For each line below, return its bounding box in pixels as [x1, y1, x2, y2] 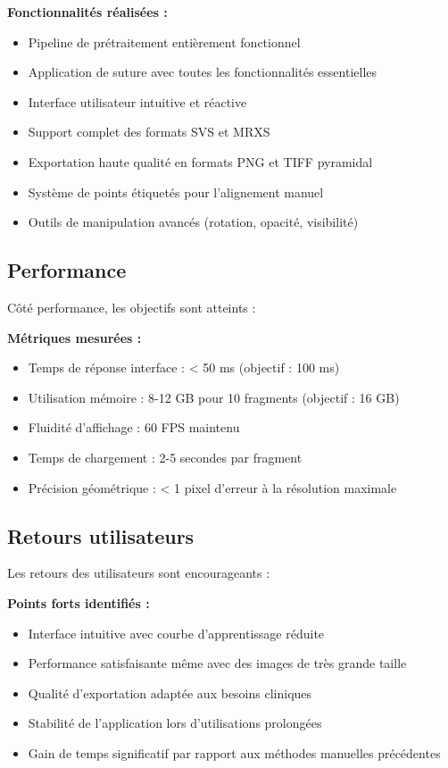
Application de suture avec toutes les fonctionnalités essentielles [28, 63, 377, 81]
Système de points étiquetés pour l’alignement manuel [28, 182, 324, 201]
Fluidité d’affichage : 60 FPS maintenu [28, 418, 240, 437]
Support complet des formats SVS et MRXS [28, 122, 270, 141]
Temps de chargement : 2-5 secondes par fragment [28, 447, 303, 466]
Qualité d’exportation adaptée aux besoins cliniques [28, 683, 312, 702]
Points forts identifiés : [7, 593, 150, 612]
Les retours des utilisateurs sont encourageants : [7, 563, 270, 582]
